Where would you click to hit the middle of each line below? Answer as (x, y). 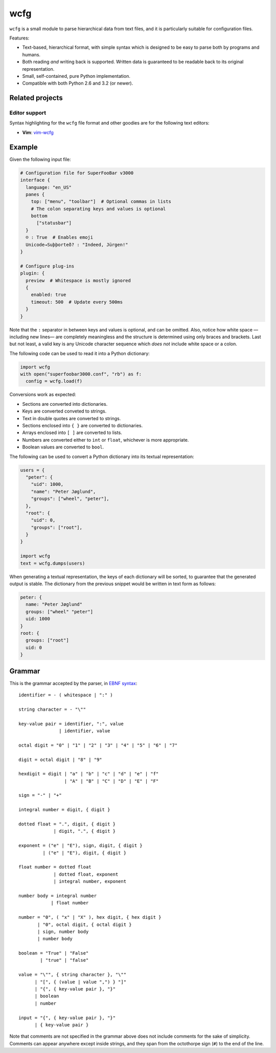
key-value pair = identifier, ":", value (71, 724)
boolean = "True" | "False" (54, 953)
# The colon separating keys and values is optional (98, 209)
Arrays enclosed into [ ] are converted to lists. (72, 432)
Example (24, 147)
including (19, 337)
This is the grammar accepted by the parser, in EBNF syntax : (73, 683)
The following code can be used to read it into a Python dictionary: (80, 353)
